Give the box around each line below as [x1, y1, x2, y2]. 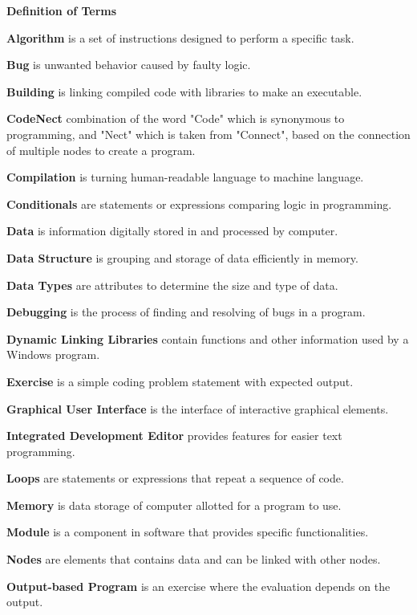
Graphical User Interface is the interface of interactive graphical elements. [6, 400, 389, 417]
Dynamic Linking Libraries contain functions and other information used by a [6, 330, 409, 347]
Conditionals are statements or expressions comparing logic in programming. [6, 195, 392, 212]
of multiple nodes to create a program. [6, 141, 196, 158]
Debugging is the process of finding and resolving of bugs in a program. [6, 303, 366, 320]
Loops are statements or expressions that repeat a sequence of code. [6, 470, 344, 487]
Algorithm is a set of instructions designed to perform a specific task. [6, 29, 354, 46]
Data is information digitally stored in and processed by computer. [6, 222, 338, 239]
